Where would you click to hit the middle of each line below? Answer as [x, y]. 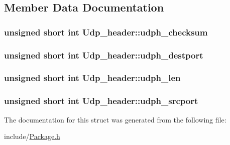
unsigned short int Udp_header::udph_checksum [106, 32]
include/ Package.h [32, 136]
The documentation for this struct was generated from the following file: [115, 119]
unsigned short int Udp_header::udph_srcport [101, 101]
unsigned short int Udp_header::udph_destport [104, 55]
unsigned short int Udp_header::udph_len [92, 78]
